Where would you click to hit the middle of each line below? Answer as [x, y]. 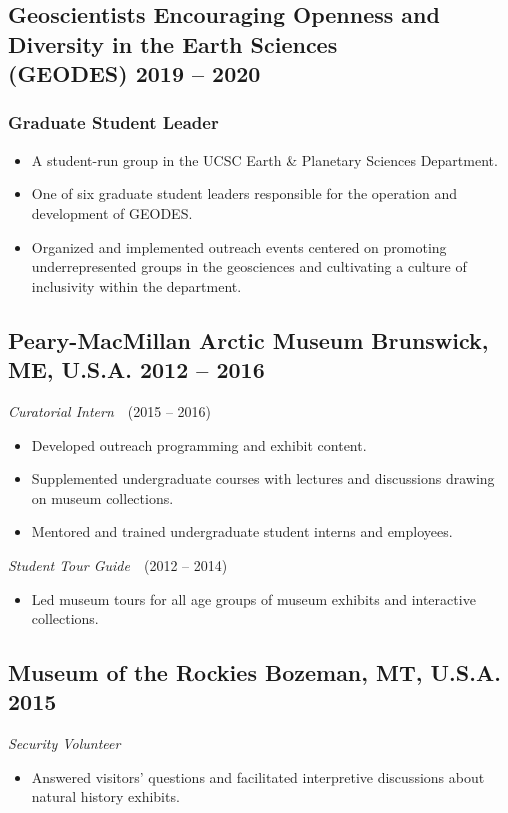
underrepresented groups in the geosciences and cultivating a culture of [249, 266]
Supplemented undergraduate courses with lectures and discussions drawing [263, 478]
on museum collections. [102, 497]
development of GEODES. [112, 212]
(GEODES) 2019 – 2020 [134, 73]
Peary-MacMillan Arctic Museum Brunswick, [248, 339]
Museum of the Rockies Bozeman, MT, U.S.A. [254, 672]
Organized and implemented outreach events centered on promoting [239, 246]
